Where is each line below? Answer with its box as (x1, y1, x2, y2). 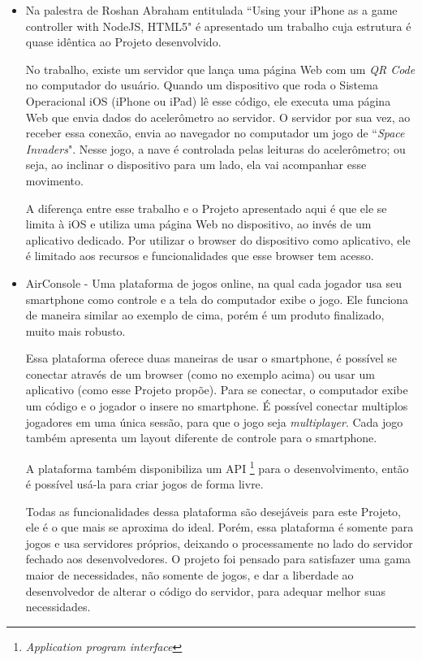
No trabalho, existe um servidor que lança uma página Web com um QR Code (25, 60, 416, 77)
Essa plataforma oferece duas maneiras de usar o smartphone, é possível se (25, 350, 397, 367)
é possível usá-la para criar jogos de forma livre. (25, 475, 264, 493)
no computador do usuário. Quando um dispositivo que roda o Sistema (25, 76, 378, 93)
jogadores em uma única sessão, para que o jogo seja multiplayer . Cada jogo (25, 413, 403, 430)
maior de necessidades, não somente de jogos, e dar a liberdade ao (25, 567, 354, 584)
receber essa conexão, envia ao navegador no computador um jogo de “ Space (25, 124, 405, 141)
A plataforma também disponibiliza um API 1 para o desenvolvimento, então (25, 457, 409, 476)
